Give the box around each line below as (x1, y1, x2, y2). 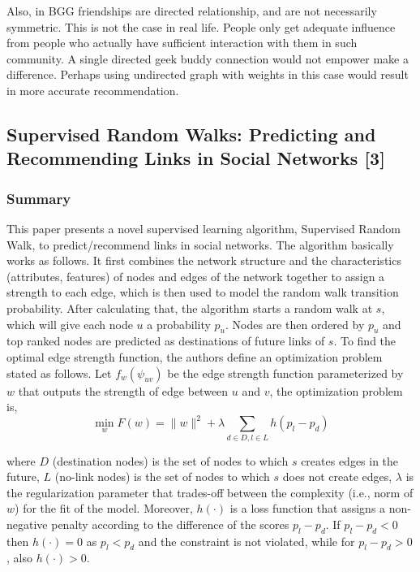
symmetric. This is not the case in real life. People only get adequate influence (6, 18, 396, 35)
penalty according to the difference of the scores (51, 515, 289, 532)
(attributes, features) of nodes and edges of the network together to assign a (6, 267, 385, 284)
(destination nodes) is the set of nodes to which (52, 452, 289, 469)
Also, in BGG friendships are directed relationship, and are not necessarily (6, 2, 377, 19)
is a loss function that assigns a (229, 500, 386, 517)
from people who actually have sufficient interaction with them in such (6, 34, 358, 51)
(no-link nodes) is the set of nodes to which (54, 468, 270, 485)
